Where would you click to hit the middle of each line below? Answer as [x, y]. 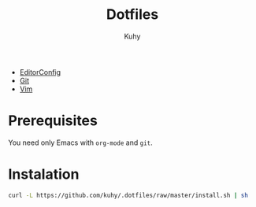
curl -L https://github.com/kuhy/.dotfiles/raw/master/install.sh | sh [128, 195]
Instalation [44, 174]
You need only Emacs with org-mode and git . [80, 142]
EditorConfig [40, 72]
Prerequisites [53, 121]
